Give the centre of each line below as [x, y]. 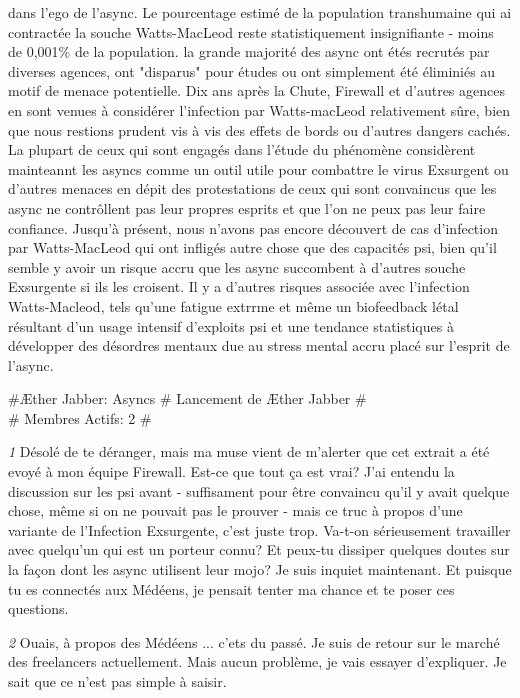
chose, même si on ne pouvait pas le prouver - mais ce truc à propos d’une [235, 510]
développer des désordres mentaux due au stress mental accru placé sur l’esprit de [259, 345]
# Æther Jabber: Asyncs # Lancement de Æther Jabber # [187, 398]
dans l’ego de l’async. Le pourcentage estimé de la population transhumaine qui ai [260, 12]
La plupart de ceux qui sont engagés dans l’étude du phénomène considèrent [242, 149]
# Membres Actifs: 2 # [80, 417]
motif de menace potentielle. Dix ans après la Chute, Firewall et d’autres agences [256, 90]
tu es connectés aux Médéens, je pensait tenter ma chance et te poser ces [231, 588]
